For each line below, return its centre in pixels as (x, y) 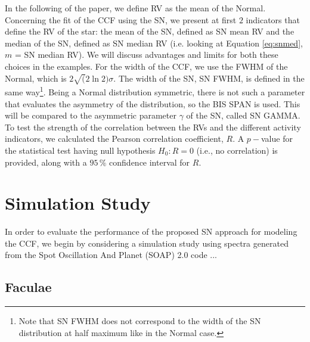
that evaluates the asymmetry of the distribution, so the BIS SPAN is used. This (153, 103)
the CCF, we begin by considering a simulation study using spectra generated (147, 243)
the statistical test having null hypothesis (80, 150)
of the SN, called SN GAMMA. (243, 115)
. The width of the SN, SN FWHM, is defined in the (209, 78)
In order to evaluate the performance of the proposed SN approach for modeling (151, 231)
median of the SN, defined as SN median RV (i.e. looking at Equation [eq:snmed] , (154, 43)
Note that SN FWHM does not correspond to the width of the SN (140, 321)
